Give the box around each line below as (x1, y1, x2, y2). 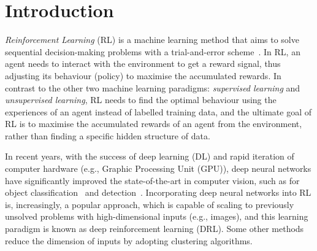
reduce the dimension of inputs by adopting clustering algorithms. (5, 234, 253, 247)
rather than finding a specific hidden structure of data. (5, 129, 210, 142)
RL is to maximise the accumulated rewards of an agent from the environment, (5, 117, 302, 130)
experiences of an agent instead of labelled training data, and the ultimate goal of (5, 105, 311, 118)
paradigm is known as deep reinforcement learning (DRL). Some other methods (5, 222, 304, 235)
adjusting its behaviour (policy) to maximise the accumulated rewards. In (5, 69, 281, 82)
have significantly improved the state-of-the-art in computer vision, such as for (5, 174, 300, 187)
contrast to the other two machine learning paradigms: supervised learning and (5, 81, 300, 94)
